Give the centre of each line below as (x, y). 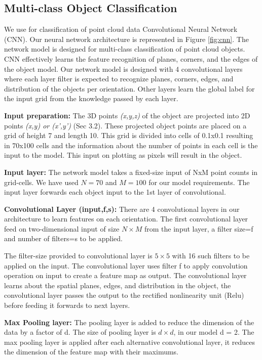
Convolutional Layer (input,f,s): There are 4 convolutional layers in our (122, 209)
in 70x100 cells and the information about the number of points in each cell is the (131, 145)
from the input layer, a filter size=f (199, 228)
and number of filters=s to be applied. (63, 238)
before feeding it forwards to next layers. (67, 305)
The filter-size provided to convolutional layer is (78, 256)
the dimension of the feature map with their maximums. (91, 352)
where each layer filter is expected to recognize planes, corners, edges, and (119, 79)
